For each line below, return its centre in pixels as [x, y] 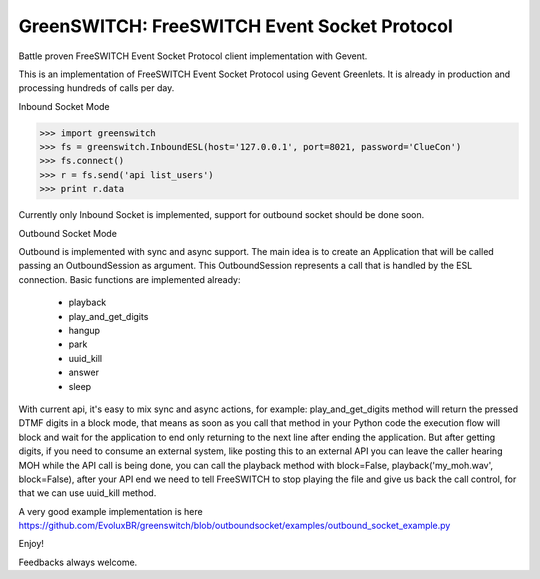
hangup [84, 330]
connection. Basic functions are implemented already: [129, 279]
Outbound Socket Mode [67, 233]
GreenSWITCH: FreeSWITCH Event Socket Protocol [236, 26]
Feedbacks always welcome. [78, 562]
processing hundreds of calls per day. [96, 88]
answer [84, 372]
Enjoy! [31, 544]
